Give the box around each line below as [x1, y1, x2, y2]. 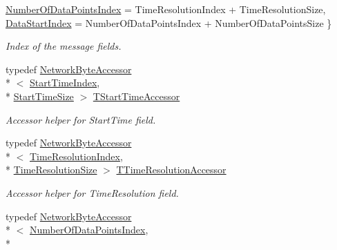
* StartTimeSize [6, 88, 74, 103]
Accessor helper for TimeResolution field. [6, 185, 179, 200]
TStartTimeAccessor [93, 88, 180, 103]
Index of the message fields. [6, 39, 122, 53]
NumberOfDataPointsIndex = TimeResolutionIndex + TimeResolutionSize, [6, 2, 326, 16]
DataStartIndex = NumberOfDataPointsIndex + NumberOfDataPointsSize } [6, 15, 332, 30]
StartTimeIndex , [30, 75, 100, 90]
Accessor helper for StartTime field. [6, 112, 156, 126]
